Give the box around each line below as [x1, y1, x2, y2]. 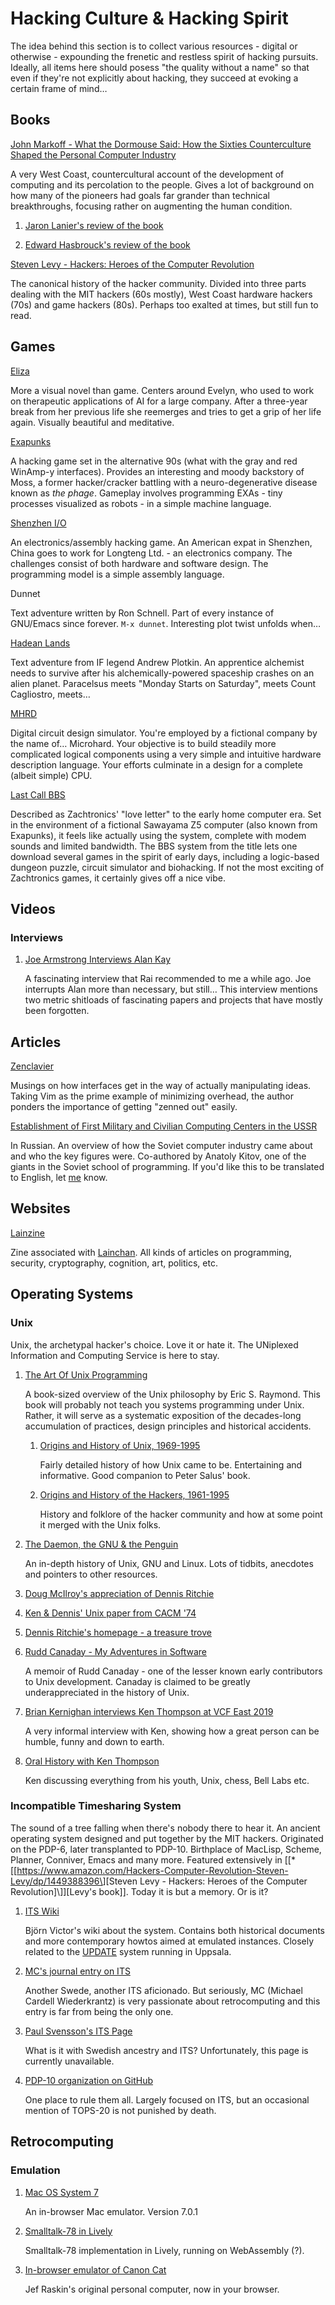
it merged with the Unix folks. [39, 1518, 162, 1531]
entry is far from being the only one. [24, 2005, 174, 2017]
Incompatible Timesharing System [10, 1799, 182, 1813]
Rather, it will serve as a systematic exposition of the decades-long [24, 1409, 302, 1421]
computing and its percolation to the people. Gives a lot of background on [10, 178, 315, 191]
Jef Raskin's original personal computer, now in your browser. [24, 2283, 280, 2295]
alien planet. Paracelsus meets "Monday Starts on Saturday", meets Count [10, 677, 317, 689]
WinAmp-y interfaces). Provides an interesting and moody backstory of [10, 465, 305, 477]
